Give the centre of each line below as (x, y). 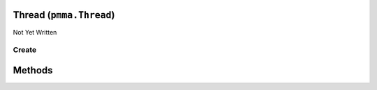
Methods (33, 70)
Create (25, 50)
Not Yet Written (35, 32)
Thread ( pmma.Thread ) (64, 15)
